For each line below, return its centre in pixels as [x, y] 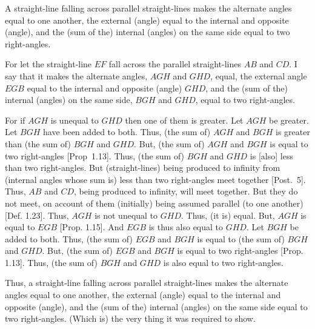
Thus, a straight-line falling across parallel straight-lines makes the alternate [147, 283]
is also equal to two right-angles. [223, 262]
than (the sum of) [38, 143]
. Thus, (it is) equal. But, [228, 215]
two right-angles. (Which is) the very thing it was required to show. [130, 318]
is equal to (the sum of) [241, 238]
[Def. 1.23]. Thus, [37, 215]
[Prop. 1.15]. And [92, 227]
